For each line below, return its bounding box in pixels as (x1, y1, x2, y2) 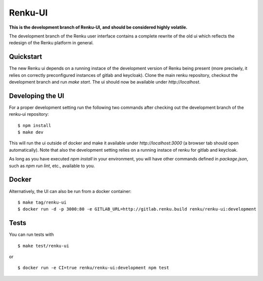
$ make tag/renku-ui (18, 199, 67, 205)
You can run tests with (9, 231, 54, 238)
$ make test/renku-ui (18, 243, 69, 248)
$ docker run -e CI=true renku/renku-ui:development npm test (18, 265, 169, 271)
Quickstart (9, 53, 42, 61)
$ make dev (18, 129, 44, 135)
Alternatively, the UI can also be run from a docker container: (9, 188, 131, 194)
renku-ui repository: (9, 111, 49, 117)
